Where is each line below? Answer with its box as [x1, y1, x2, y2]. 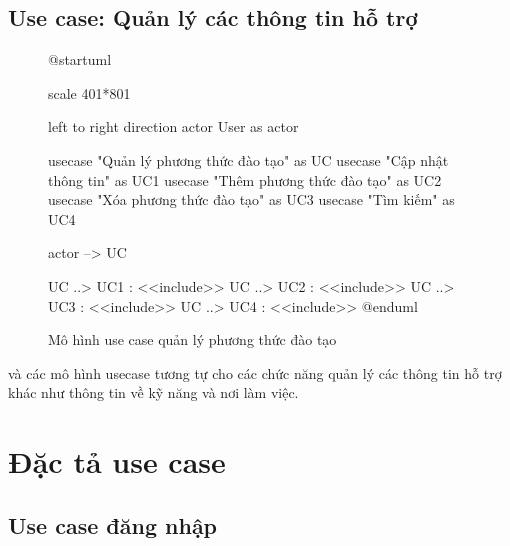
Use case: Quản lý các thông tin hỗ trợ [8, 2, 418, 33]
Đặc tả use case [8, 441, 226, 482]
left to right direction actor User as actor [48, 116, 299, 137]
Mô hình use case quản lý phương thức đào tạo [48, 329, 337, 350]
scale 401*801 [48, 82, 131, 103]
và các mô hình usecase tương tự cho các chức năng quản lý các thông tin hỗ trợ [8, 362, 502, 383]
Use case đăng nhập [8, 509, 218, 540]
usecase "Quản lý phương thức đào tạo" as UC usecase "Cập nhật [48, 149, 449, 170]
